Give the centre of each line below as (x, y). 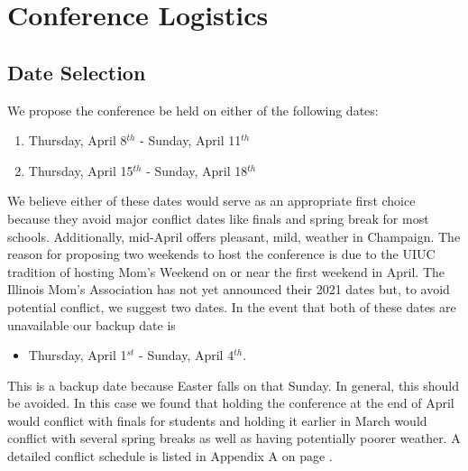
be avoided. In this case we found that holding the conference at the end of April (231, 403)
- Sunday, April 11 (191, 140)
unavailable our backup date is (92, 324)
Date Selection (77, 72)
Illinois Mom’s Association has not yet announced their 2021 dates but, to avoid (229, 289)
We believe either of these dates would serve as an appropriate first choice (211, 201)
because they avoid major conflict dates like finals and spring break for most (218, 218)
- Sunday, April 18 (197, 170)
